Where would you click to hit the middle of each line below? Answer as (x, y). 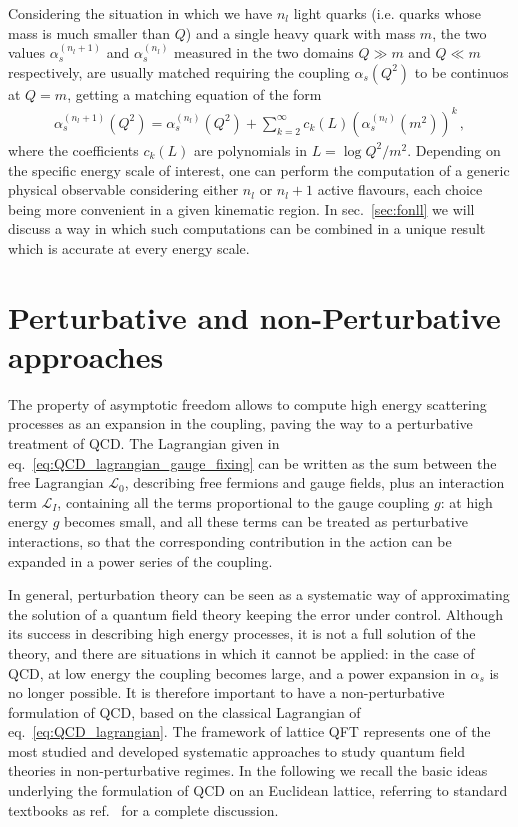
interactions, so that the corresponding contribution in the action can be (230, 540)
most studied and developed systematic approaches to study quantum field (237, 750)
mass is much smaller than (89, 32)
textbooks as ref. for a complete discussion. (143, 809)
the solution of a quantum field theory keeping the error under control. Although (256, 613)
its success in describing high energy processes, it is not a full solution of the (242, 633)
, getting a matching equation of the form (194, 93)
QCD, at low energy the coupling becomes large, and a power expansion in (237, 672)
